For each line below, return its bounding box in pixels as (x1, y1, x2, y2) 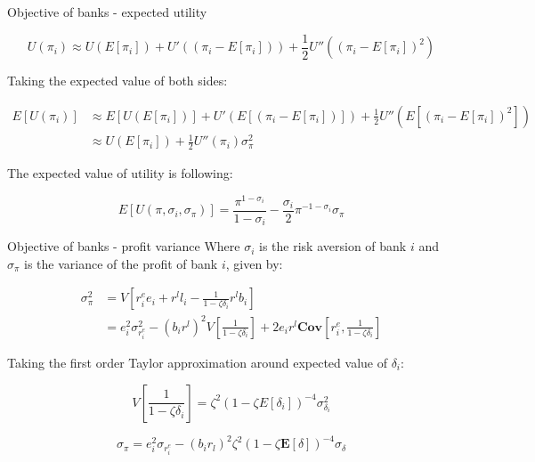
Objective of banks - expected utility (7, 3, 207, 20)
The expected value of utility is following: (7, 164, 233, 182)
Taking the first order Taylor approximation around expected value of (7, 353, 387, 371)
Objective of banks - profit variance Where (7, 237, 240, 255)
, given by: (225, 254, 283, 272)
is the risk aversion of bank (259, 237, 407, 255)
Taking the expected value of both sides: (7, 71, 228, 90)
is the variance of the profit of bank (24, 254, 218, 272)
